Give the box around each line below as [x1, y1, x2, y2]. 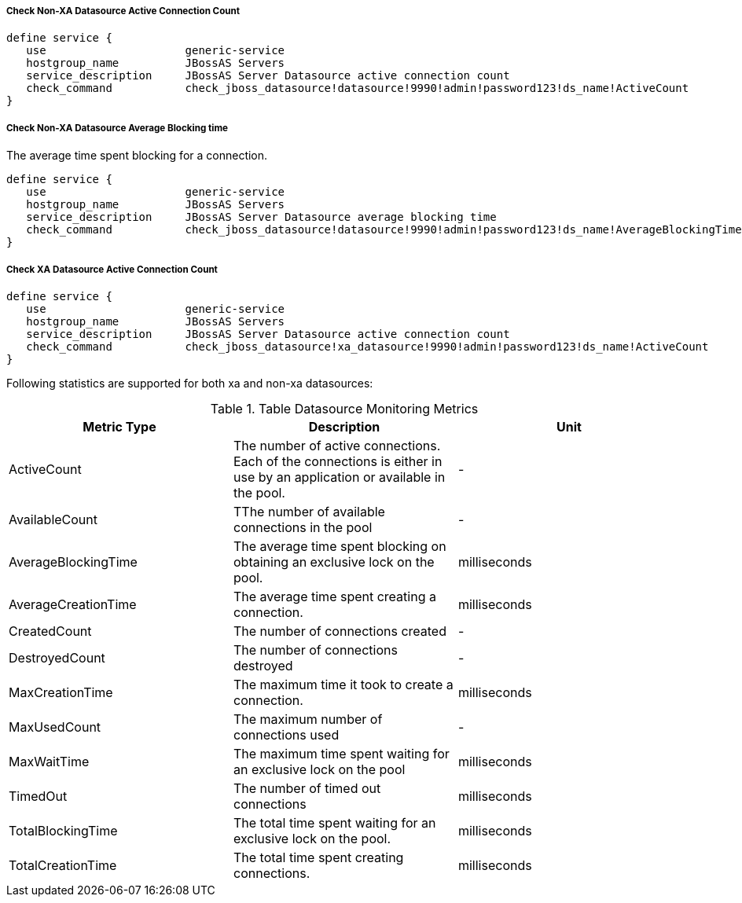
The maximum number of [233, 710, 383, 727]
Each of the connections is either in [233, 453, 443, 469]
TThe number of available [233, 503, 385, 519]
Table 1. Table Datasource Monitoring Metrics [210, 400, 479, 417]
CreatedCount [9, 622, 92, 639]
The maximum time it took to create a [233, 676, 454, 692]
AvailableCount [9, 511, 98, 527]
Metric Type [83, 418, 156, 435]
